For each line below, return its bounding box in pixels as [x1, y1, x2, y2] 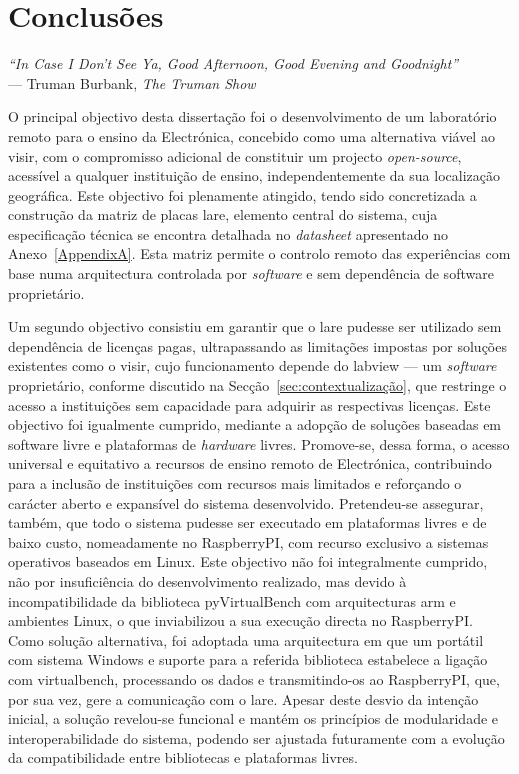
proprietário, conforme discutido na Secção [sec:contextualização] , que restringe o [8, 375, 507, 396]
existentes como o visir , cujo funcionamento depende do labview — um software [8, 355, 497, 376]
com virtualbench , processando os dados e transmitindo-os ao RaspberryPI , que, [8, 668, 500, 689]
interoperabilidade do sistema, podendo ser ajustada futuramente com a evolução [8, 727, 505, 748]
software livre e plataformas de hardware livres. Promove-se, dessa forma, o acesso [8, 433, 510, 454]
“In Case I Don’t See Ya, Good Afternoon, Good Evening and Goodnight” [8, 53, 459, 74]
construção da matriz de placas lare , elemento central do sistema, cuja [8, 204, 438, 225]
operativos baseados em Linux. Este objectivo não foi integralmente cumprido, [8, 551, 488, 572]
